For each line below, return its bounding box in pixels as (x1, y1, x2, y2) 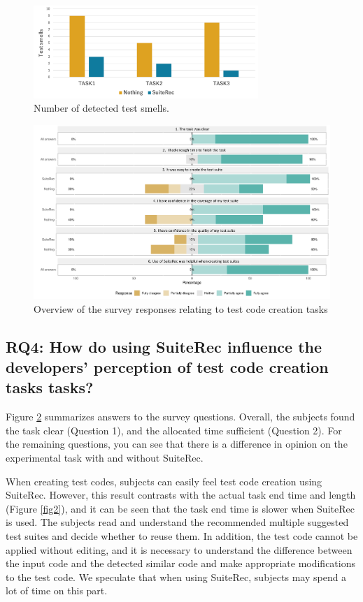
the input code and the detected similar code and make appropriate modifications (6, 556, 356, 571)
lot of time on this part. (6, 583, 108, 598)
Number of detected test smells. (34, 101, 169, 115)
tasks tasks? (6, 376, 94, 398)
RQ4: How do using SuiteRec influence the (6, 335, 322, 357)
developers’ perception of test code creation (6, 355, 329, 377)
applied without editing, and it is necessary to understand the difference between (6, 542, 353, 557)
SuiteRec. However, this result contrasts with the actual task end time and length (6, 487, 356, 502)
